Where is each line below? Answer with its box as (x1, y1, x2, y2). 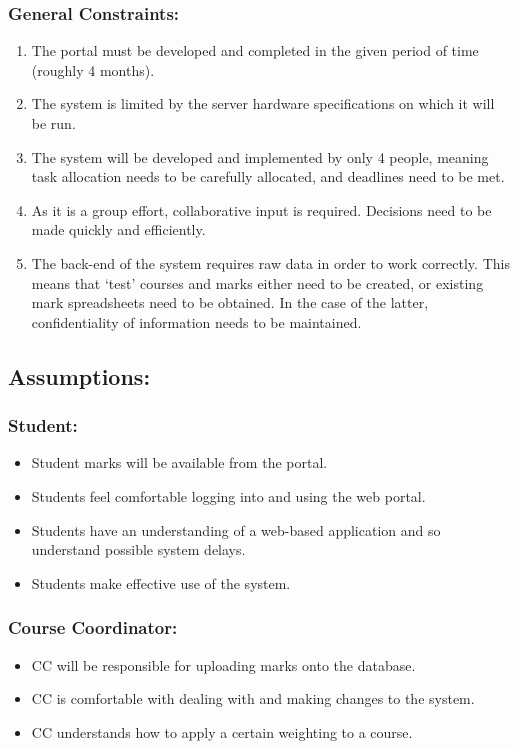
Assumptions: (8, 360, 151, 391)
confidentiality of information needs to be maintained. (31, 311, 362, 332)
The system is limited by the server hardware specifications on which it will (31, 93, 495, 114)
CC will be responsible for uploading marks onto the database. (31, 654, 416, 675)
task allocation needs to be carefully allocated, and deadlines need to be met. (31, 166, 505, 187)
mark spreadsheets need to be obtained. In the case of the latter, (31, 292, 429, 313)
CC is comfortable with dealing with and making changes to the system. (31, 688, 475, 709)
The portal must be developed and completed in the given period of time (31, 40, 479, 61)
